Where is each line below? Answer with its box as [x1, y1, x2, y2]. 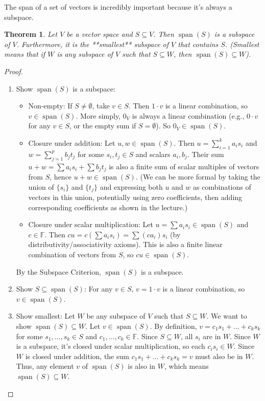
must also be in [195, 350, 243, 361]
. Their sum [187, 148, 224, 159]
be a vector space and [66, 29, 133, 39]
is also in [128, 361, 156, 371]
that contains [178, 38, 219, 49]
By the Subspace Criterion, [16, 266, 101, 277]
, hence [50, 171, 72, 182]
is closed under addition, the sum [25, 350, 129, 361]
